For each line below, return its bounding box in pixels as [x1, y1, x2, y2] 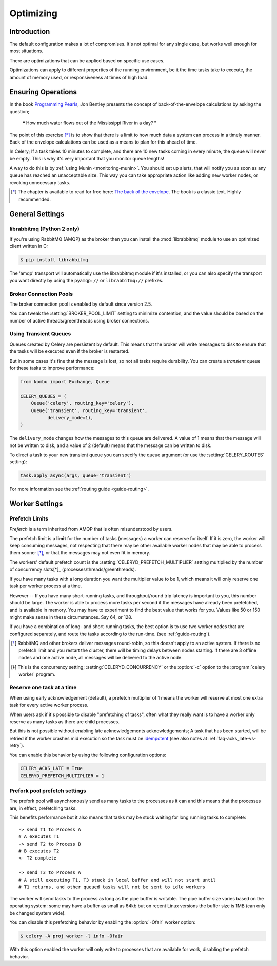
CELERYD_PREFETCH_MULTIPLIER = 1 [20, 773, 105, 779]
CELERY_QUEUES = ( [20, 393, 67, 399]
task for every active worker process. [9, 702, 89, 708]
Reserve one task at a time [9, 684, 77, 691]
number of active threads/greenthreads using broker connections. [9, 317, 149, 324]
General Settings [9, 209, 65, 218]
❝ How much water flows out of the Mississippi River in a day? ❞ [22, 120, 157, 126]
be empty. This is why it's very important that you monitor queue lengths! [9, 155, 164, 162]
